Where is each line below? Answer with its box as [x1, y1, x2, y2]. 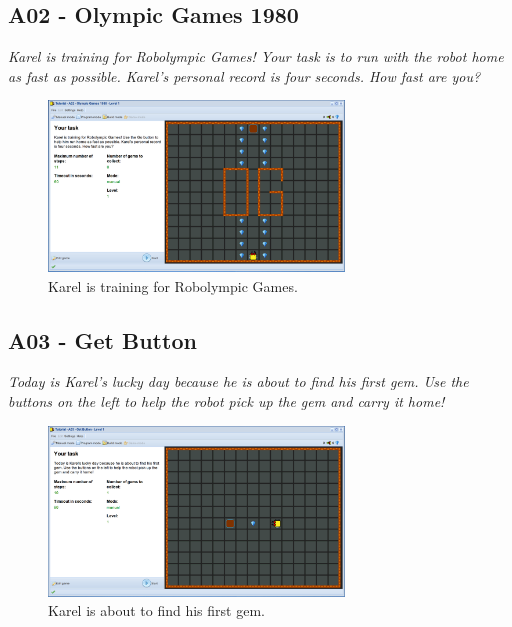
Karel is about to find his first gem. [48, 600, 265, 621]
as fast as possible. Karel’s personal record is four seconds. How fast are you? [8, 65, 481, 86]
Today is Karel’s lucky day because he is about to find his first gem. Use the [8, 371, 469, 392]
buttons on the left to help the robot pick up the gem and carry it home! [8, 390, 445, 411]
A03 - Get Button [8, 324, 197, 355]
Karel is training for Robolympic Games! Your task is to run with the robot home [8, 46, 504, 67]
